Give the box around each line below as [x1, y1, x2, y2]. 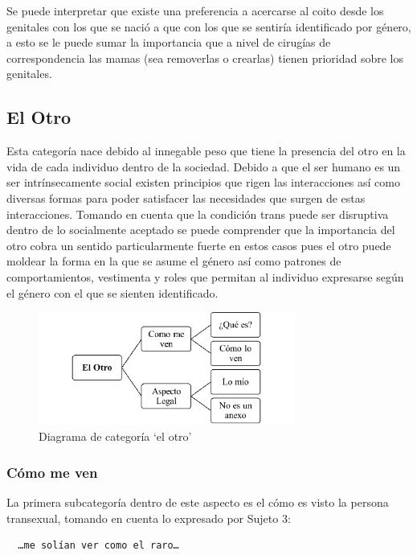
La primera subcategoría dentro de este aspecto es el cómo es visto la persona [6, 494, 389, 511]
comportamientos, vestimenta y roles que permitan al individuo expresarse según [6, 268, 404, 285]
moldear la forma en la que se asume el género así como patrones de [6, 253, 341, 269]
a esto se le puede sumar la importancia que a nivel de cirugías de [6, 34, 331, 51]
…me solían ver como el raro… [18, 540, 179, 552]
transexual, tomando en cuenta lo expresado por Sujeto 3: [6, 509, 291, 526]
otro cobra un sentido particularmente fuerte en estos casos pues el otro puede [6, 236, 391, 253]
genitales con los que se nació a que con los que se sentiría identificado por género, [6, 18, 411, 35]
